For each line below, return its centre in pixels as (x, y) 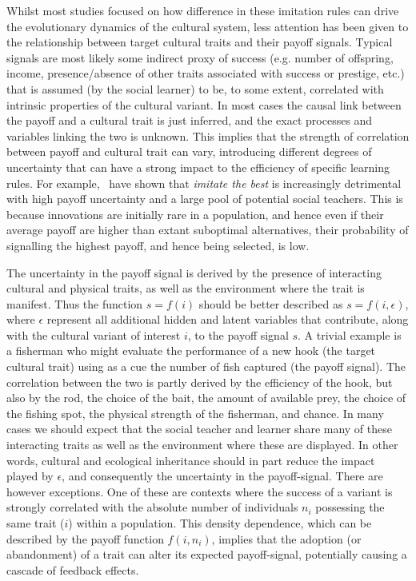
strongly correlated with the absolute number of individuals (152, 507)
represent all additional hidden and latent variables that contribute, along (228, 319)
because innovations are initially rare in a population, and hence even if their (195, 214)
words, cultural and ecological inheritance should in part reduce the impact (191, 460)
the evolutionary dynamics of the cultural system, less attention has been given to (208, 26)
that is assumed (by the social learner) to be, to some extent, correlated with (195, 88)
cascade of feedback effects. (73, 569)
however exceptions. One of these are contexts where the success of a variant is (200, 491)
